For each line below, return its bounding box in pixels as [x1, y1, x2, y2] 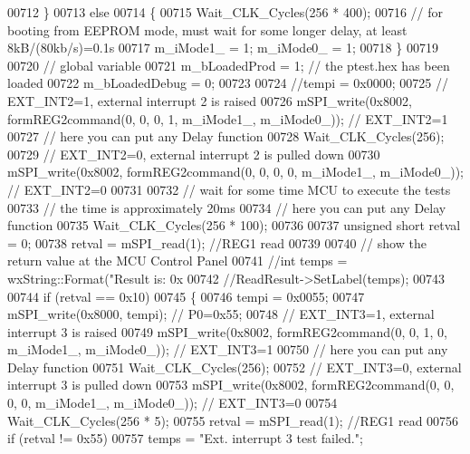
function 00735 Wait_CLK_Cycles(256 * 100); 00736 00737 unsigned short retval [7, 216, 461, 235]
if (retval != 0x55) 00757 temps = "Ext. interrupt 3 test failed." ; [7, 429, 363, 448]
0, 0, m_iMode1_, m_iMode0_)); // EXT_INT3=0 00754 [7, 393, 338, 412]
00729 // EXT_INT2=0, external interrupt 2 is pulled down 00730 [7, 144, 380, 163]
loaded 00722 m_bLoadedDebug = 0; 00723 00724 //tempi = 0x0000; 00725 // [7, 73, 448, 92]
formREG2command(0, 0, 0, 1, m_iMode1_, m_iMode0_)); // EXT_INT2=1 [7, 109, 448, 128]
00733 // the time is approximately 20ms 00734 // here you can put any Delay [7, 198, 446, 217]
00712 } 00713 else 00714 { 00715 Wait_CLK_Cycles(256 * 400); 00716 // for [7, 3, 444, 21]
